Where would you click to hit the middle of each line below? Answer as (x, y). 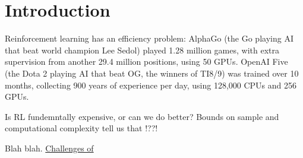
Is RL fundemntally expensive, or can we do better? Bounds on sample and (142, 116)
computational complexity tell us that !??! (81, 128)
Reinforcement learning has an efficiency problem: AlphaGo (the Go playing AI (149, 38)
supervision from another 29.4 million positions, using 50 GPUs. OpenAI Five (146, 61)
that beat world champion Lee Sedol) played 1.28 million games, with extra (142, 50)
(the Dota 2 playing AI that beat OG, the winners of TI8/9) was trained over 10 (152, 73)
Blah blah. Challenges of (49, 148)
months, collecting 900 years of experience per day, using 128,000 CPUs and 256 (151, 85)
